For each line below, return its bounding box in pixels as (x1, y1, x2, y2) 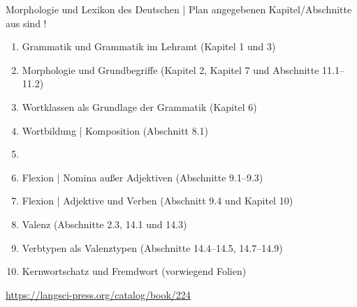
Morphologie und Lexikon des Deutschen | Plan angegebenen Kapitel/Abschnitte (6, 2, 352, 16)
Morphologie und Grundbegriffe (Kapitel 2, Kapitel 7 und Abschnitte (22, 62, 319, 77)
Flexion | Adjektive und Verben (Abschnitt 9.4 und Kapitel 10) (22, 193, 293, 208)
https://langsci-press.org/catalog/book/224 (6, 287, 191, 301)
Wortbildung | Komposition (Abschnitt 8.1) (22, 123, 209, 137)
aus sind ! (6, 15, 47, 30)
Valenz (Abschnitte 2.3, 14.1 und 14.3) (22, 216, 187, 231)
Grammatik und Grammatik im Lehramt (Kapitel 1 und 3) (22, 39, 276, 54)
